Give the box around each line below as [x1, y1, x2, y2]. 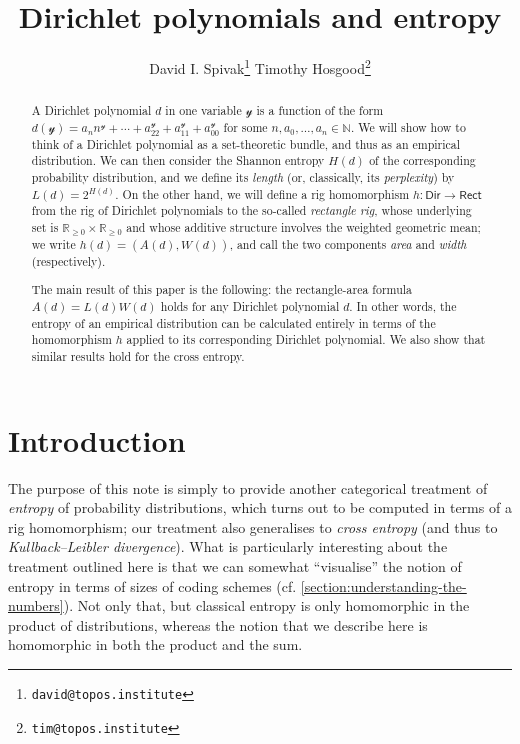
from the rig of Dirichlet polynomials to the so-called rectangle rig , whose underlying [31, 202, 472, 219]
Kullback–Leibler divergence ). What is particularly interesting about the [8, 536, 448, 557]
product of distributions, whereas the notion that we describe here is [8, 614, 428, 635]
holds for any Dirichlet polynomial [160, 298, 340, 315]
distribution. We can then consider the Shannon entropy [31, 152, 325, 169]
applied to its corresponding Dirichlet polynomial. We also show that [126, 331, 486, 348]
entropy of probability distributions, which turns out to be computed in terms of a [8, 497, 512, 518]
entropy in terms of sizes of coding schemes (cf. [8, 575, 297, 596]
